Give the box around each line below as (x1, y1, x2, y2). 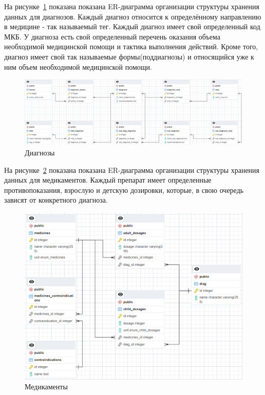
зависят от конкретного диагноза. (4, 194, 108, 205)
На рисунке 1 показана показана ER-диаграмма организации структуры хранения (4, 1, 260, 11)
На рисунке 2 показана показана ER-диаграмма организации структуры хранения (4, 164, 260, 175)
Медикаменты (25, 381, 68, 392)
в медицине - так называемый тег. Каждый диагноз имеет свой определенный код (4, 21, 260, 32)
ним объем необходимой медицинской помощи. (4, 61, 152, 72)
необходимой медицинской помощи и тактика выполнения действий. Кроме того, (4, 41, 258, 52)
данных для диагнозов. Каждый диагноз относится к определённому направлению (4, 11, 261, 22)
